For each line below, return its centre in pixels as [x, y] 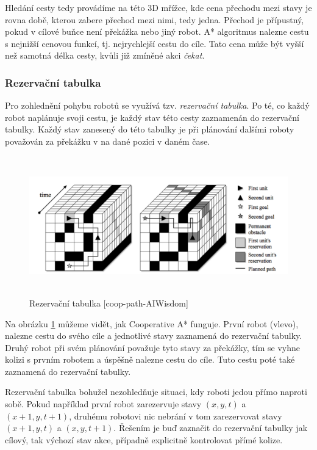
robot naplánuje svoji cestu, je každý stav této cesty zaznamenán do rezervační [152, 117]
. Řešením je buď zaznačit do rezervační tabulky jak [211, 428]
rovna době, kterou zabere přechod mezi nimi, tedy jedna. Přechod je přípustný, [155, 19]
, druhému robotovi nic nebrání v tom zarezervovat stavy [176, 416]
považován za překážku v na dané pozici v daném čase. [108, 141]
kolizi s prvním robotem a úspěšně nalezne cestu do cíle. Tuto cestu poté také [150, 359]
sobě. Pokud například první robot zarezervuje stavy [103, 404]
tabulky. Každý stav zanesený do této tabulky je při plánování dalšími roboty [150, 129]
